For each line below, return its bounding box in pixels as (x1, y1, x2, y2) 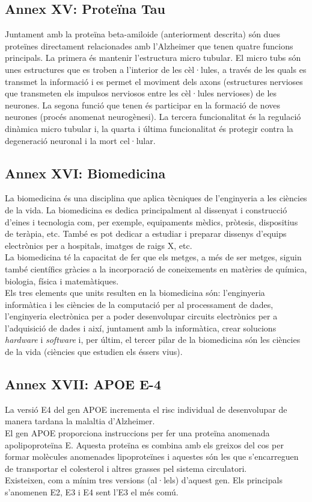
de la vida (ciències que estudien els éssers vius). (5, 345, 183, 358)
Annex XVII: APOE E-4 (5, 375, 161, 394)
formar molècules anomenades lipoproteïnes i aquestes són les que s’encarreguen (5, 450, 299, 463)
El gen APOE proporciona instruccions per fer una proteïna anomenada (5, 427, 270, 439)
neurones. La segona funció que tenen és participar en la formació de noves (5, 98, 280, 111)
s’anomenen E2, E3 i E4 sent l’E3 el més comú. (5, 486, 179, 498)
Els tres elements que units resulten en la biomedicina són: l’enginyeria (5, 286, 265, 299)
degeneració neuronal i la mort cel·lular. (5, 134, 156, 146)
